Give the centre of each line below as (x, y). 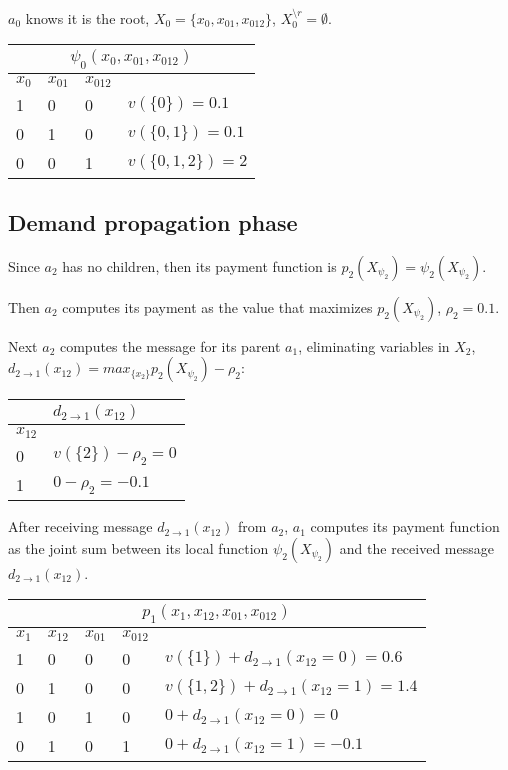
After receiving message (80, 526)
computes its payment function (405, 526)
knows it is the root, (87, 17)
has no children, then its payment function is (199, 265)
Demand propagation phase (153, 221)
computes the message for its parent (170, 345)
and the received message (416, 547)
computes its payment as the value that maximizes (217, 306)
